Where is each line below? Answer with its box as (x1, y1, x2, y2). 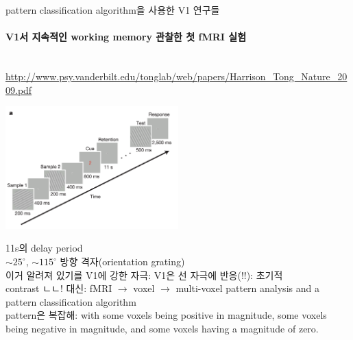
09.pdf (5, 82, 32, 97)
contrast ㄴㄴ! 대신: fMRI (5, 281, 112, 295)
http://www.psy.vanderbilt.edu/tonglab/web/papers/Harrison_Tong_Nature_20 (5, 69, 348, 83)
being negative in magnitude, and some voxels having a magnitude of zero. (5, 321, 319, 335)
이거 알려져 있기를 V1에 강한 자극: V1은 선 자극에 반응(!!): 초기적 (5, 267, 283, 282)
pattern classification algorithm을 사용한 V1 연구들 (5, 3, 220, 16)
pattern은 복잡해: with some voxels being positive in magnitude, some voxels (5, 308, 327, 322)
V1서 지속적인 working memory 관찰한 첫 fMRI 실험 (5, 29, 247, 44)
